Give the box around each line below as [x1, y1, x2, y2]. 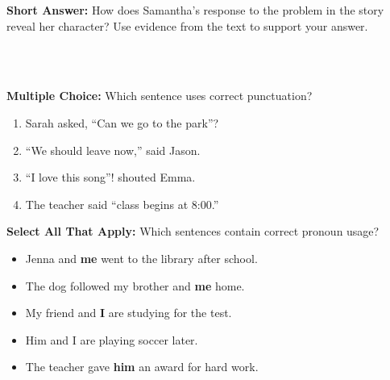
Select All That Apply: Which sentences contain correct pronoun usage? [6, 223, 380, 240]
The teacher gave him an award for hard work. [25, 358, 259, 375]
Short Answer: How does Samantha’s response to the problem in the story [6, 2, 384, 18]
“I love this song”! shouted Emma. [25, 169, 196, 186]
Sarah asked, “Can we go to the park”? [25, 114, 219, 131]
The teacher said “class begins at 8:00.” [25, 195, 219, 212]
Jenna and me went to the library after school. [25, 249, 258, 266]
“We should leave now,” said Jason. [25, 141, 201, 158]
